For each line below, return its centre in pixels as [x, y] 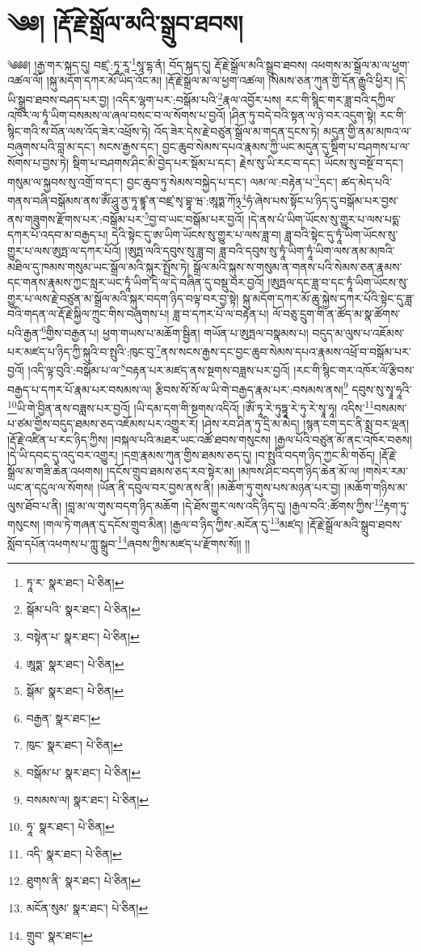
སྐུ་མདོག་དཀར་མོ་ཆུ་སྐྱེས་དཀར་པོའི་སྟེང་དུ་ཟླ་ [328, 298]
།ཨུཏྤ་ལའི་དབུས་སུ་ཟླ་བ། [170, 250]
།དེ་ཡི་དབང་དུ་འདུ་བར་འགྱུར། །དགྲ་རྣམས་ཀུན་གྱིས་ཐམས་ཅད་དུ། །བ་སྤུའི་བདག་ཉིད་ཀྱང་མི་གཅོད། [192, 455]
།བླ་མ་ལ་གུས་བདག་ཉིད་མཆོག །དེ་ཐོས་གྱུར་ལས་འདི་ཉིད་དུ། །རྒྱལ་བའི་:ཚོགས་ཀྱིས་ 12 [224, 504]
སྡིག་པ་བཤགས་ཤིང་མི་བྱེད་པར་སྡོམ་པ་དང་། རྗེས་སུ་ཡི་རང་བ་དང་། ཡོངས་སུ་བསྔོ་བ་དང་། [238, 162]
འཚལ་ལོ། [25, 80]
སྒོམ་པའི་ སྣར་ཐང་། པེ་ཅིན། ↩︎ [83, 609]
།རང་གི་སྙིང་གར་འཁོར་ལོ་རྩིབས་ [354, 370]
